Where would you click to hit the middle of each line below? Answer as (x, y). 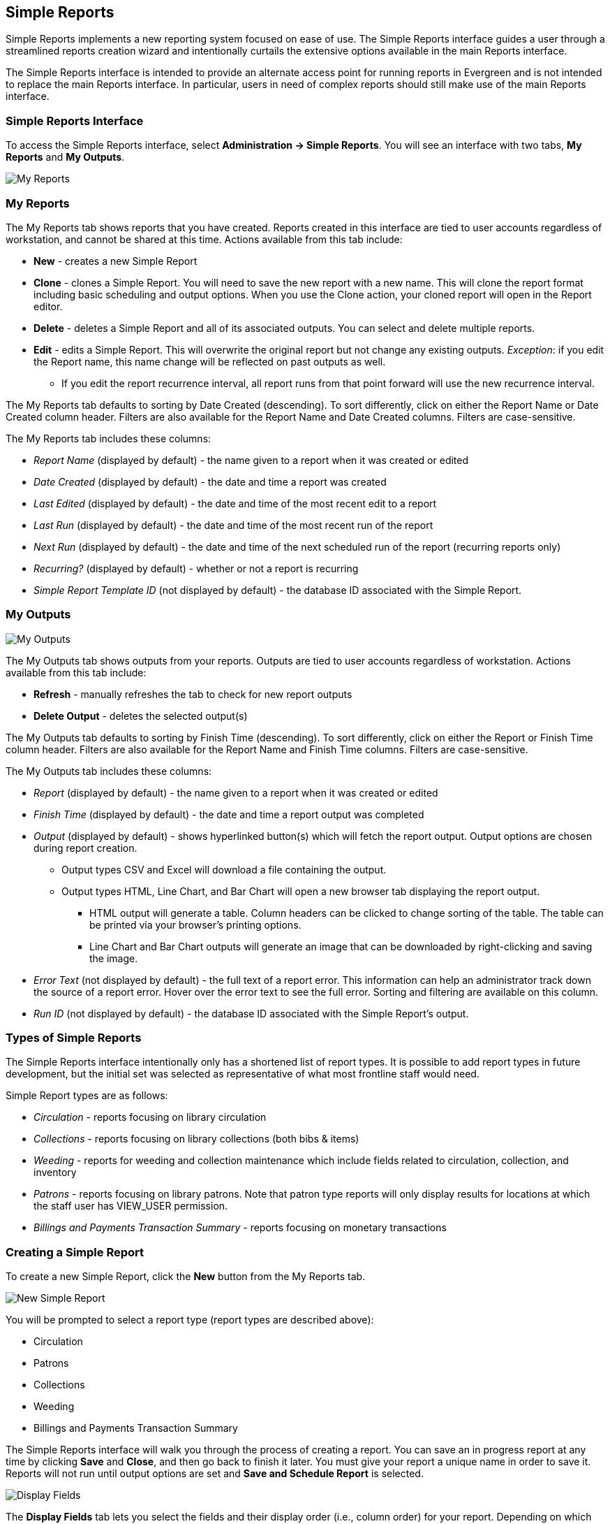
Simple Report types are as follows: (87, 1096)
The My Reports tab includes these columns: (109, 438)
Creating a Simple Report (75, 1252)
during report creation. (85, 848)
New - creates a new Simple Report (116, 261)
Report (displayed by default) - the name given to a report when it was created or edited (236, 792)
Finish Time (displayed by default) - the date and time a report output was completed (229, 814)
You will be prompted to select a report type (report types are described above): (190, 1320)
